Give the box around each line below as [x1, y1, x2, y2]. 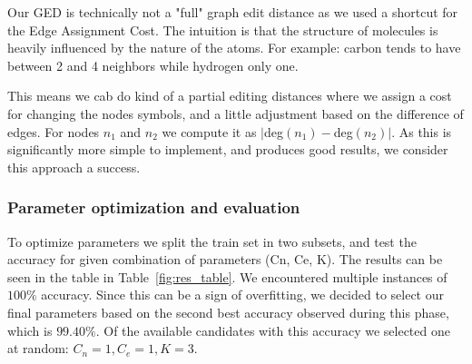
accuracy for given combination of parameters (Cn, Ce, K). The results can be [7, 250, 443, 269]
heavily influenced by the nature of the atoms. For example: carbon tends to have [7, 38, 461, 57]
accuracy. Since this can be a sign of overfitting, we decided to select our [41, 285, 444, 304]
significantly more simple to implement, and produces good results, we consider [7, 140, 448, 159]
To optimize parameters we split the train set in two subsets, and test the [7, 231, 417, 251]
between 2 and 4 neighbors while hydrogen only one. [7, 55, 299, 74]
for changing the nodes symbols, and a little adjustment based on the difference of [7, 103, 464, 123]
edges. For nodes [7, 122, 100, 141]
